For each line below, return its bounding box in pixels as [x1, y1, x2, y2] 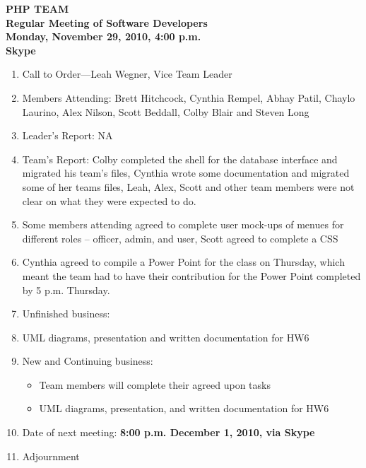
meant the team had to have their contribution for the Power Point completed [22, 268, 361, 283]
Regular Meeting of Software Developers [6, 15, 208, 30]
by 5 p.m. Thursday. [22, 282, 110, 297]
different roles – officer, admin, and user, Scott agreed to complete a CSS [22, 230, 338, 245]
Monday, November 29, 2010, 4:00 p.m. [6, 29, 201, 44]
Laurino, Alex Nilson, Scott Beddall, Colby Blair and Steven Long [22, 104, 309, 119]
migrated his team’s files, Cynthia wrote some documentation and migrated [22, 165, 350, 180]
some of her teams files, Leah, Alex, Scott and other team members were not [22, 179, 355, 194]
